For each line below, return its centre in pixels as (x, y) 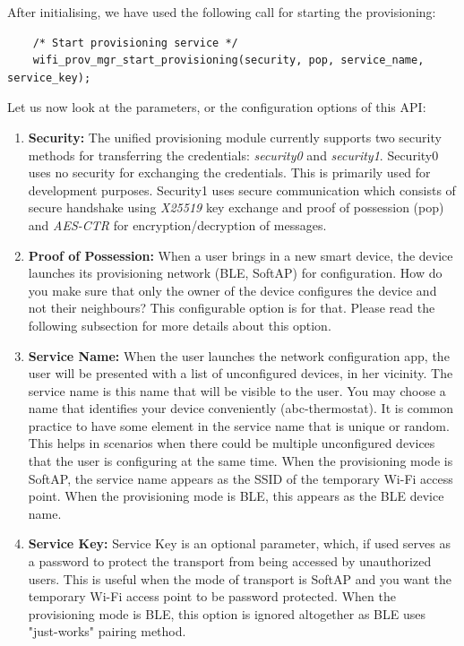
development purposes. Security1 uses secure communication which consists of (242, 189)
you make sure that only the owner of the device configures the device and (232, 290)
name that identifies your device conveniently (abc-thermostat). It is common (241, 408)
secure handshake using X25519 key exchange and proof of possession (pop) (236, 207)
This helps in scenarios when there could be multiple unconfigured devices (232, 443)
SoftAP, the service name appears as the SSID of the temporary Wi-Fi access (241, 478)
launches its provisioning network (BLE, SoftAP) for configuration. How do (235, 273)
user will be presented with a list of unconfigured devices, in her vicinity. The (241, 373)
